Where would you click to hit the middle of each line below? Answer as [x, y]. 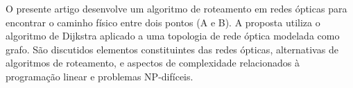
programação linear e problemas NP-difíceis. [100, 76]
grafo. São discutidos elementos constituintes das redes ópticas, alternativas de [172, 49]
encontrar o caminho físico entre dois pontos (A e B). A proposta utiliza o [163, 22]
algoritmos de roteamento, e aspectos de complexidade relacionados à [153, 63]
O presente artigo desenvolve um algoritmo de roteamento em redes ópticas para [176, 8]
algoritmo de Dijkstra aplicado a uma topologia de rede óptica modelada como [173, 36]
